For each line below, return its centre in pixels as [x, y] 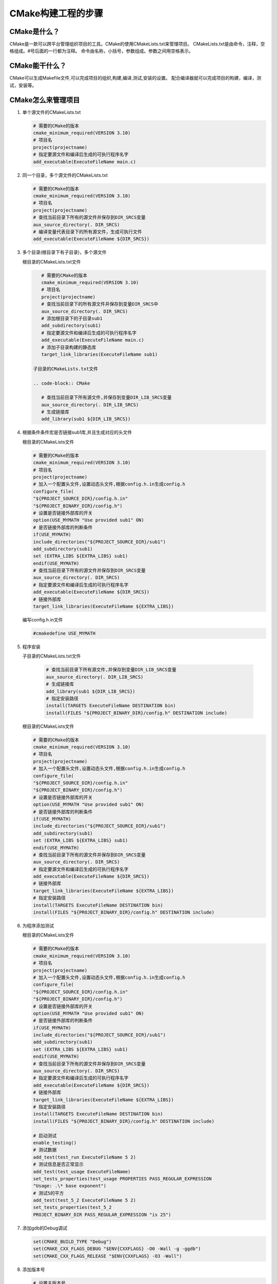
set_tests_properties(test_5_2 [73, 1207]
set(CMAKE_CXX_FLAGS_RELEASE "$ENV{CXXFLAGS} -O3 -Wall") [107, 1256]
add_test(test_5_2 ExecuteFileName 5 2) [84, 1200]
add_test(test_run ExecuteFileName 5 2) [84, 1157]
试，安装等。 [23, 85]
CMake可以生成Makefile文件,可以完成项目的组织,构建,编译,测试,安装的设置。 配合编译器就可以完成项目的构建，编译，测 [135, 78]
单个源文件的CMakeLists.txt [52, 112]
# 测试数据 [45, 1150]
